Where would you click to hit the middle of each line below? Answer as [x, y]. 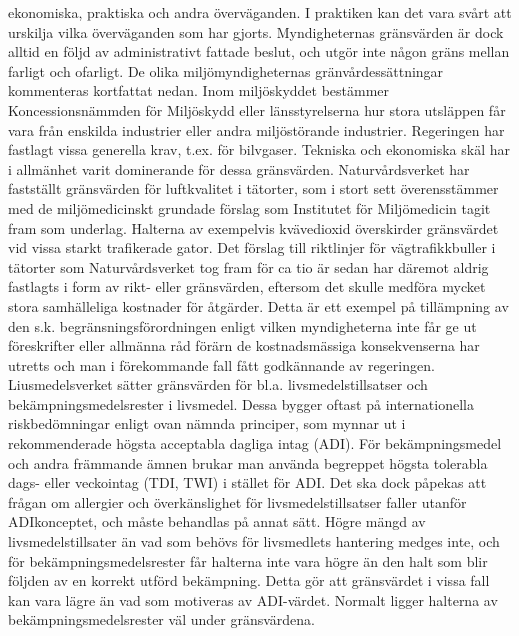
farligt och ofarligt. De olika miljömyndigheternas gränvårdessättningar [226, 70]
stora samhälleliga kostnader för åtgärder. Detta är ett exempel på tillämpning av [258, 305]
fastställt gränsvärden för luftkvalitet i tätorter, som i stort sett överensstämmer [253, 188]
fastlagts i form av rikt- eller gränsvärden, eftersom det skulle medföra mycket [247, 286]
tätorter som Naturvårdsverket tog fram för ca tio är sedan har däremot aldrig [248, 266]
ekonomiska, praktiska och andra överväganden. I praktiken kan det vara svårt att [260, 12]
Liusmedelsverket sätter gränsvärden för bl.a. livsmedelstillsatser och [218, 384]
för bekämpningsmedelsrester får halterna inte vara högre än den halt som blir [248, 560]
